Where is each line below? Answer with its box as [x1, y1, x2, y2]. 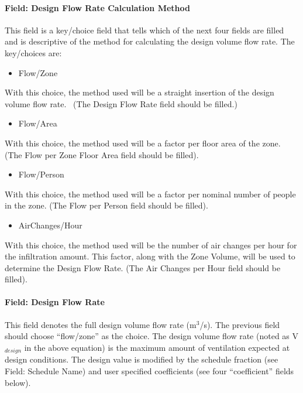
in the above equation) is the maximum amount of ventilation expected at [24, 341, 290, 353]
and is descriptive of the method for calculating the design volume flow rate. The [5, 35, 295, 47]
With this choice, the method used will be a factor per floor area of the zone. [5, 136, 281, 149]
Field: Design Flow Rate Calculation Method [5, 1, 190, 13]
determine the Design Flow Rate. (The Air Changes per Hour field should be [5, 261, 281, 274]
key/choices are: [5, 46, 62, 59]
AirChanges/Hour [18, 218, 82, 231]
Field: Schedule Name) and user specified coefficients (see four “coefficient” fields [5, 364, 294, 377]
